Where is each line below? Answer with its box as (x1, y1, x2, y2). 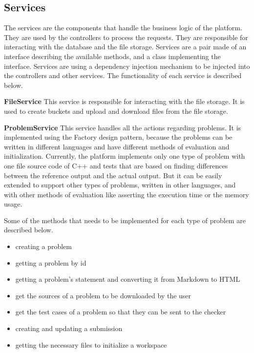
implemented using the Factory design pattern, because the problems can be (4, 132, 233, 142)
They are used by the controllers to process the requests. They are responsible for (4, 32, 248, 42)
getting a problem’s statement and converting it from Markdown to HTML (15, 274, 240, 284)
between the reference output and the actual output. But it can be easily (4, 170, 222, 180)
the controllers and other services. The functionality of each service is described (4, 70, 242, 81)
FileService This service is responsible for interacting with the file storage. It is (4, 96, 245, 106)
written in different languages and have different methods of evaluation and (4, 141, 230, 151)
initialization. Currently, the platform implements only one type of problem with (4, 151, 245, 161)
